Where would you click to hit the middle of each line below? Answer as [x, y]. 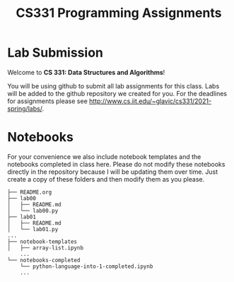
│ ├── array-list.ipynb [45, 248]
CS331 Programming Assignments [119, 13]
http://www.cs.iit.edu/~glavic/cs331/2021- [151, 101]
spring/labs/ [25, 108]
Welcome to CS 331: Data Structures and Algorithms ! [86, 72]
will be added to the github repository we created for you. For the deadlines [117, 93]
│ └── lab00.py [33, 211]
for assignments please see [48, 101]
